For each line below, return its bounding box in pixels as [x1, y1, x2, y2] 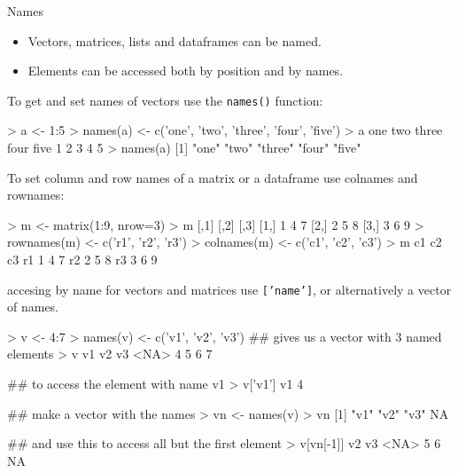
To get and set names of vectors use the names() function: [7, 91, 323, 109]
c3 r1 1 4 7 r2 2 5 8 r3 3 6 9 [7, 250, 158, 268]
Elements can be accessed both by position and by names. [27, 61, 344, 80]
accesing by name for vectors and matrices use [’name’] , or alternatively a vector [7, 280, 452, 298]
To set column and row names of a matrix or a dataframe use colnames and [7, 168, 418, 186]
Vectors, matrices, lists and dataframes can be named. [27, 31, 322, 50]
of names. [7, 297, 59, 316]
